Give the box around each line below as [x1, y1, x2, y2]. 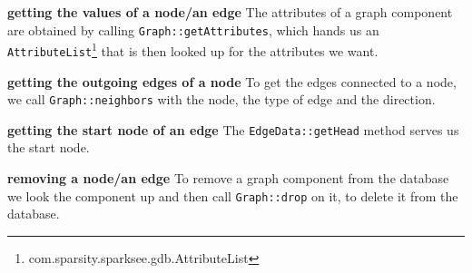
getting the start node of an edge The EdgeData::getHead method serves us [7, 120, 459, 139]
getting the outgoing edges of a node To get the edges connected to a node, [7, 72, 457, 91]
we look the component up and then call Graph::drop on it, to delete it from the [7, 186, 458, 205]
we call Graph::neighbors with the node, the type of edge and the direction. [7, 90, 436, 109]
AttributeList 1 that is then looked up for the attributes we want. [7, 39, 379, 60]
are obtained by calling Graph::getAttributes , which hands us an [7, 20, 379, 39]
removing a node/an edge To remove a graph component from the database [7, 169, 449, 188]
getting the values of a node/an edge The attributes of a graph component [7, 3, 453, 21]
